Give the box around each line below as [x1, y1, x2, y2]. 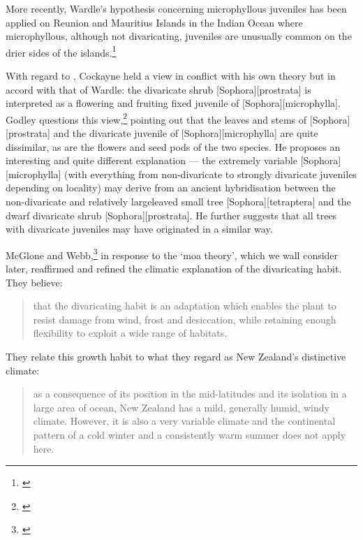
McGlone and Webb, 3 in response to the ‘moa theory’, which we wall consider [6, 245, 339, 262]
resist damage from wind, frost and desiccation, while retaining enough [33, 312, 336, 326]
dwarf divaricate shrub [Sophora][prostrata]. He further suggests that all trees [6, 207, 337, 222]
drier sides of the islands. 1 [6, 43, 117, 59]
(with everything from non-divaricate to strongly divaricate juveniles [64, 166, 357, 181]
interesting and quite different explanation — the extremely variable [6, 153, 297, 168]
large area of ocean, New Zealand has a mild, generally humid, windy [33, 400, 329, 414]
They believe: [6, 275, 63, 289]
